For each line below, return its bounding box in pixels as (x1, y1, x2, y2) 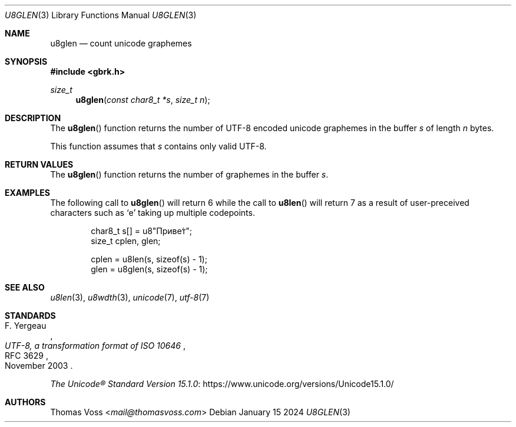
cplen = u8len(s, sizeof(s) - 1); (91, 254, 207, 264)
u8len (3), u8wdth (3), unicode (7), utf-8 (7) (50, 292, 210, 302)
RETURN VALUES (5, 159, 74, 169)
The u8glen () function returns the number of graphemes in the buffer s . (50, 169, 329, 179)
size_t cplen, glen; (91, 236, 161, 246)
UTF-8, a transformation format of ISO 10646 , (5, 341, 186, 351)
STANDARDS (5, 311, 56, 321)
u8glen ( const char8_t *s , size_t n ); (75, 95, 210, 105)
